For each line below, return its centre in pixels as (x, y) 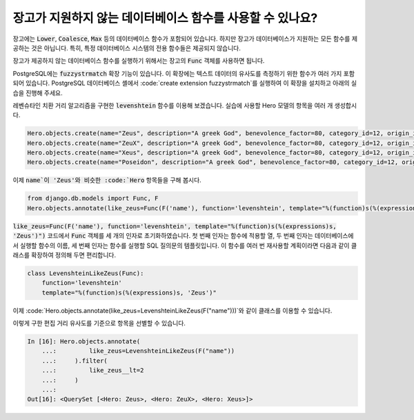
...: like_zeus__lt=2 (93, 370)
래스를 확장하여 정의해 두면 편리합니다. (65, 254)
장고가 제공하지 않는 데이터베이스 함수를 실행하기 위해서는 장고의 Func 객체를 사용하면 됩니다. (139, 61)
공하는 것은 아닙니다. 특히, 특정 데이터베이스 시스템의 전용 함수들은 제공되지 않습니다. (127, 48)
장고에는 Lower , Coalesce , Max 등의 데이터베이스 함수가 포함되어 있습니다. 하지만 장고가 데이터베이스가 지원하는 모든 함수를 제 (185, 39)
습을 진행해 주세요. (38, 92)
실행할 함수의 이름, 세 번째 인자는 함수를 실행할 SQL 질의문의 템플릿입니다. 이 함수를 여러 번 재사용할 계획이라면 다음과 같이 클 (188, 246)
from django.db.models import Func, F (93, 199)
